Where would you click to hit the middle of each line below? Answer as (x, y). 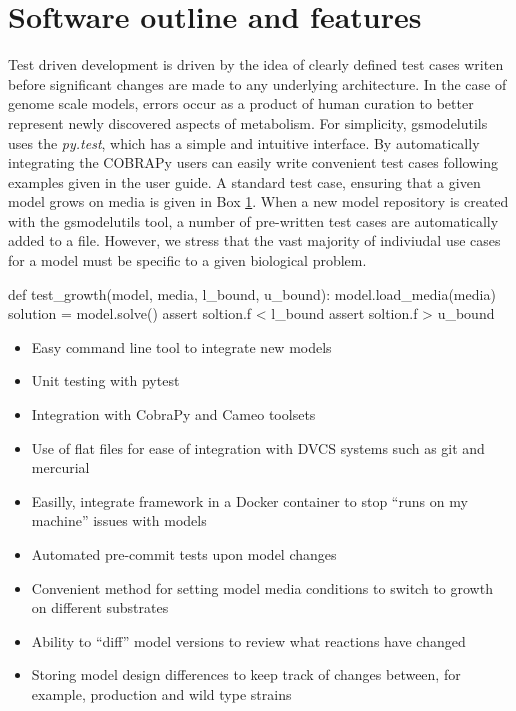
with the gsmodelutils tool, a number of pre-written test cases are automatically (253, 220)
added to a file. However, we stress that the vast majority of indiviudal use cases (254, 240)
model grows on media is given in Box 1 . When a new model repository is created (258, 201)
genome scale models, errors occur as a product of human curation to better (241, 103)
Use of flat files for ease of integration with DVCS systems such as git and (258, 447)
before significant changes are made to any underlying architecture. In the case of (257, 83)
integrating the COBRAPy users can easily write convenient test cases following (253, 162)
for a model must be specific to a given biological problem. (187, 260)
